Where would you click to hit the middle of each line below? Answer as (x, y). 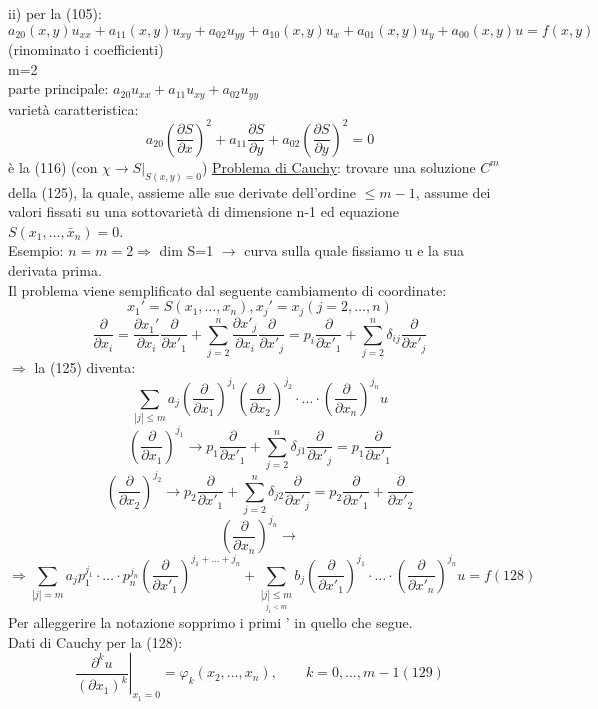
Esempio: (36, 250)
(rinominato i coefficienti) (86, 49)
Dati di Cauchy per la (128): (95, 641)
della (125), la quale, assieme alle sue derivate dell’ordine (182, 191)
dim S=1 (186, 250)
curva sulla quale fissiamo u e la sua (354, 250)
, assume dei (453, 191)
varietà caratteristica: (73, 108)
